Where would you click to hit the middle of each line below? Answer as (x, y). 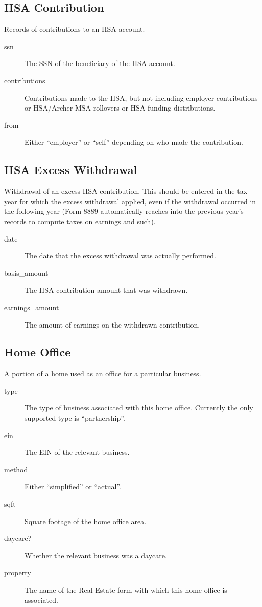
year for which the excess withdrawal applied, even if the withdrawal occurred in (130, 201)
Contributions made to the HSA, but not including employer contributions (141, 97)
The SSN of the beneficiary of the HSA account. (100, 63)
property (18, 572)
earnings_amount (32, 307)
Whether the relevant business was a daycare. (96, 555)
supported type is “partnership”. (75, 418)
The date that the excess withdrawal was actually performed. (120, 256)
